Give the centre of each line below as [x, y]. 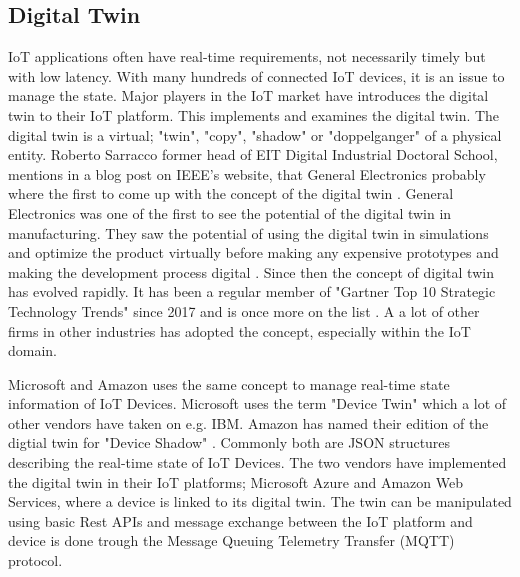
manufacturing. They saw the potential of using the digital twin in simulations [248, 232]
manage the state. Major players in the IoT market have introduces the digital [248, 95]
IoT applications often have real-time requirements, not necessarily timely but [247, 56]
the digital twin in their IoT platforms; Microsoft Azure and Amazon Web [235, 481]
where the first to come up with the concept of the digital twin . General [231, 193]
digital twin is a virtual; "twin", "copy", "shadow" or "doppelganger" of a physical [255, 134]
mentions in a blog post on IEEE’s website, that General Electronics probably [247, 173]
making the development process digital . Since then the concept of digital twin [251, 271]
